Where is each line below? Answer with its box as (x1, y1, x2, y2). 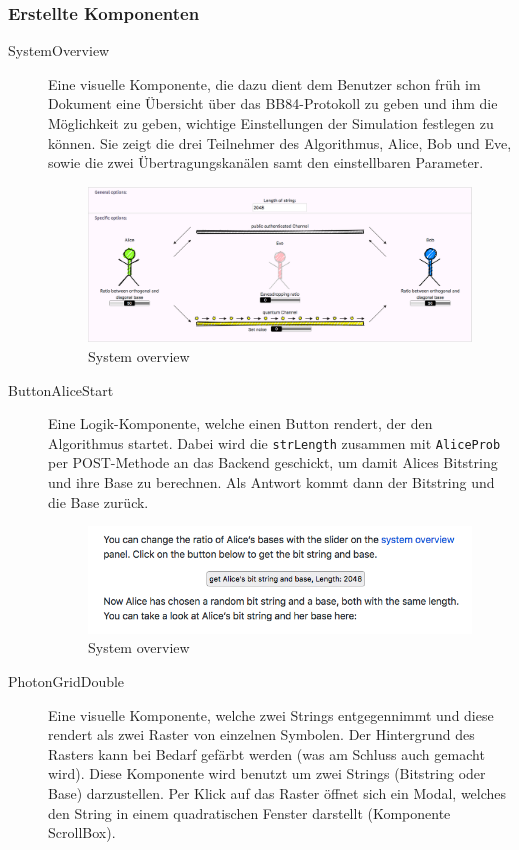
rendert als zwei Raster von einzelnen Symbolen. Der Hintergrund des (48, 724, 475, 745)
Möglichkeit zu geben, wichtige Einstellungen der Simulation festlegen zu (48, 113, 494, 133)
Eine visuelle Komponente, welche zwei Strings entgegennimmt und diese (48, 704, 494, 725)
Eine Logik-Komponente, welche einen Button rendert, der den (48, 413, 433, 434)
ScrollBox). (48, 822, 116, 843)
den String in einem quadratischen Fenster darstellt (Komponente (48, 802, 451, 823)
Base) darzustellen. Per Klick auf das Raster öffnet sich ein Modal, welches (48, 782, 507, 803)
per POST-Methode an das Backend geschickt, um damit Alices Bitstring (48, 452, 498, 473)
